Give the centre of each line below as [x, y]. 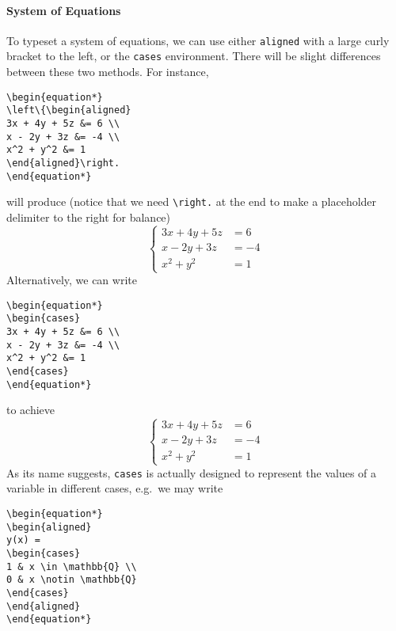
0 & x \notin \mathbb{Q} [72, 580]
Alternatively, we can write [72, 280]
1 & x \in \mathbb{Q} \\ [72, 566]
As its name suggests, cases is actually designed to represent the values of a [192, 472]
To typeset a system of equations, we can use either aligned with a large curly [198, 40]
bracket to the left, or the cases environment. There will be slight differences [194, 56]
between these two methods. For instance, [108, 72]
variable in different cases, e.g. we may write [115, 488]
